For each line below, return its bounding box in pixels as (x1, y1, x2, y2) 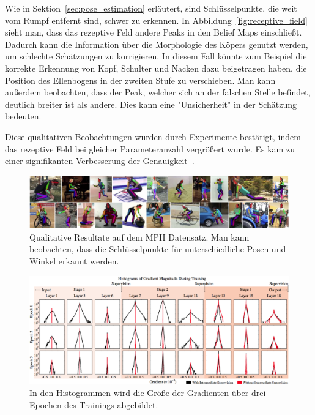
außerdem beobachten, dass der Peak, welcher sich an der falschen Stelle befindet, (5, 86, 311, 99)
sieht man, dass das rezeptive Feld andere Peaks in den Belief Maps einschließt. (5, 26, 302, 39)
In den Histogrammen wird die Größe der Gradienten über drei (29, 386, 266, 399)
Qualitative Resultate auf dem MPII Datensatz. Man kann (29, 230, 250, 243)
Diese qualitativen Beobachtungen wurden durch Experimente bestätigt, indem (5, 130, 301, 143)
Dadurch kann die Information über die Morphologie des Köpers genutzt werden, (5, 37, 308, 50)
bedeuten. (5, 110, 42, 122)
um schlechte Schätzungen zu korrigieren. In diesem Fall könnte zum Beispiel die (5, 50, 307, 62)
